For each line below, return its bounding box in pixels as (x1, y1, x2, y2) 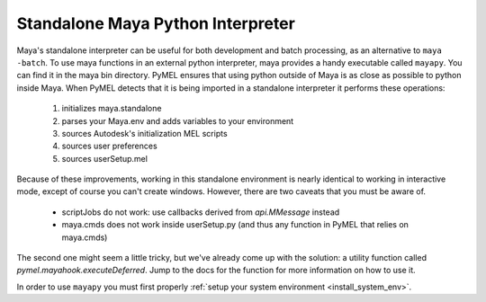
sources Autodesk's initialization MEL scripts (61, 128, 229, 138)
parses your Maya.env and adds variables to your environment (61, 115, 294, 126)
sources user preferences (61, 140, 157, 152)
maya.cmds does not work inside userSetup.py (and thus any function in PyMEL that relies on (61, 219, 409, 230)
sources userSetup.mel (61, 153, 148, 164)
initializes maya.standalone (61, 103, 162, 114)
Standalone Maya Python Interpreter (16, 13, 296, 33)
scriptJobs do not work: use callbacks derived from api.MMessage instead (61, 207, 340, 218)
